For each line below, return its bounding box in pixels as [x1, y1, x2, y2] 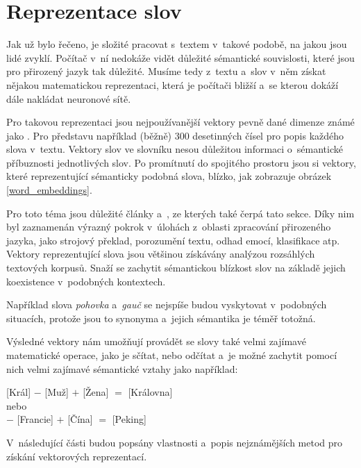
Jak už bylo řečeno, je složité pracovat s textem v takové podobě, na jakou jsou [6, 37, 347, 51]
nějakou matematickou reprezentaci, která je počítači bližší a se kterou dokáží [6, 77, 339, 92]
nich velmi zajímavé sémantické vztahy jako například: [6, 361, 238, 376]
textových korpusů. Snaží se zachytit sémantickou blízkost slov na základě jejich [6, 260, 346, 275]
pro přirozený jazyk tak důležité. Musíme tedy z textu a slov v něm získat [6, 64, 326, 78]
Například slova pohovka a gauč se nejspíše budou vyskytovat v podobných [6, 297, 327, 312]
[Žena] [83, 385, 109, 399]
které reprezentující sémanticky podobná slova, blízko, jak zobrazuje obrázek [6, 169, 332, 183]
